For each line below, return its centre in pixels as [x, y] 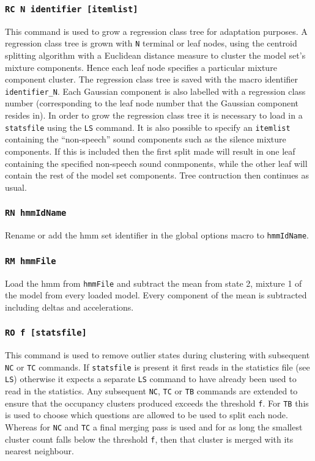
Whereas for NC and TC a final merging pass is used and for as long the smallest [154, 426]
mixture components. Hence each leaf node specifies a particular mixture [141, 67]
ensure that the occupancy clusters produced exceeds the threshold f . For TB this [157, 403]
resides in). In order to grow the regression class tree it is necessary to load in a [154, 115]
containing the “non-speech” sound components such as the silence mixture [146, 139]
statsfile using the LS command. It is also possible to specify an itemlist [148, 127]
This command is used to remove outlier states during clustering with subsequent [157, 355]
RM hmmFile [31, 261]
